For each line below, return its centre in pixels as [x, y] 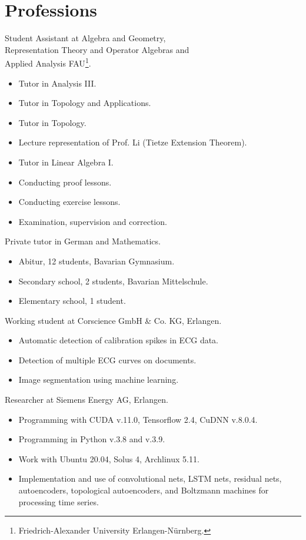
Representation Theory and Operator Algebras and [97, 49]
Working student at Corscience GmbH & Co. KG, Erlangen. [113, 320]
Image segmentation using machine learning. [99, 380]
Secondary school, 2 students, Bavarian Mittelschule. [113, 281]
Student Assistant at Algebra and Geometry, [85, 38]
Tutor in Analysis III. [57, 83]
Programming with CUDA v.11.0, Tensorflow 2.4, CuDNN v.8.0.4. [138, 419]
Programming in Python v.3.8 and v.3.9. [92, 439]
